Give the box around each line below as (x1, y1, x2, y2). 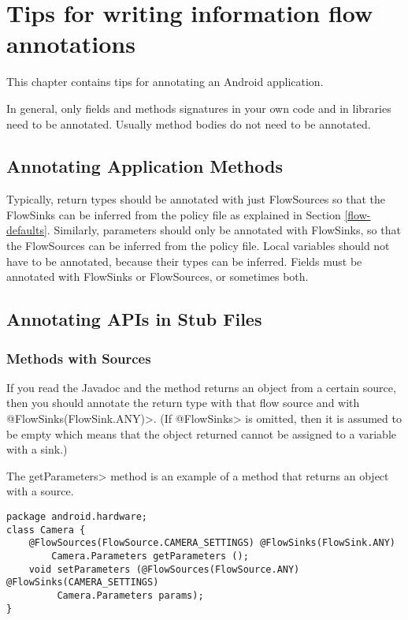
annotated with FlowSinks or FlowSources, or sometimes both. (6, 268, 309, 285)
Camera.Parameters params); (57, 589, 204, 601)
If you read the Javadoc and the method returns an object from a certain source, (6, 379, 396, 395)
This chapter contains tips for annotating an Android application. (6, 73, 324, 90)
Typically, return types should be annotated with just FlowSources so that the (6, 191, 386, 207)
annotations (6, 28, 135, 60)
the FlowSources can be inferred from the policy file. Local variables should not (6, 237, 390, 254)
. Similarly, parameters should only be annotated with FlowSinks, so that (46, 222, 401, 238)
